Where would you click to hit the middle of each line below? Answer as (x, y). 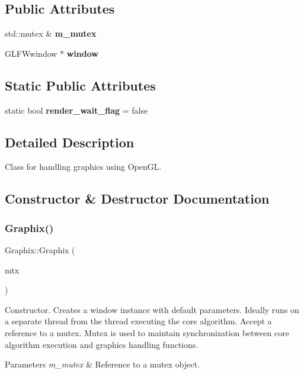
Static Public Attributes (80, 85)
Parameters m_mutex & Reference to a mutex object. (102, 364)
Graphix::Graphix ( (40, 249)
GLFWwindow (31, 53)
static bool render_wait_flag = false (76, 110)
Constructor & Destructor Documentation (137, 199)
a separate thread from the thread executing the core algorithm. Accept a (138, 321)
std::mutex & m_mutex (51, 33)
